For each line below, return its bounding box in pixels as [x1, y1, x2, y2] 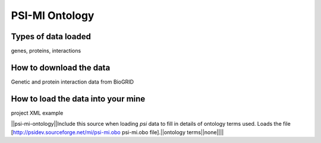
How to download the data [11, 62, 111, 72]
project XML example [11, 109, 64, 116]
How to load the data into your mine [11, 94, 146, 104]
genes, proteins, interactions [11, 47, 81, 55]
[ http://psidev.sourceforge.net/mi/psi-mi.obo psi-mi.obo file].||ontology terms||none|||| [11, 128, 224, 136]
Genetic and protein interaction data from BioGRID [11, 78, 134, 85]
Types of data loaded [11, 31, 92, 42]
